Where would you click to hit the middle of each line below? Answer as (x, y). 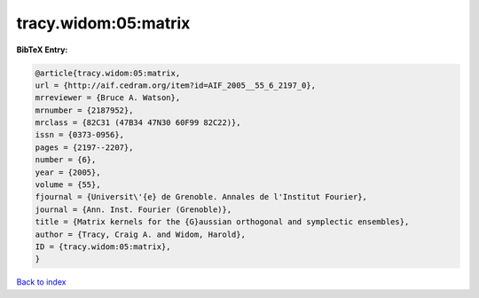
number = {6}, (66, 160)
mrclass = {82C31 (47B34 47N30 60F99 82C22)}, (138, 123)
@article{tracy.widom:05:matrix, (108, 73)
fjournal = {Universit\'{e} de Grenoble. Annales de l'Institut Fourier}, (201, 197)
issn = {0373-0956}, (79, 135)
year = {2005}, (68, 172)
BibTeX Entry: (42, 50)
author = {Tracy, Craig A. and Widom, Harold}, (140, 234)
